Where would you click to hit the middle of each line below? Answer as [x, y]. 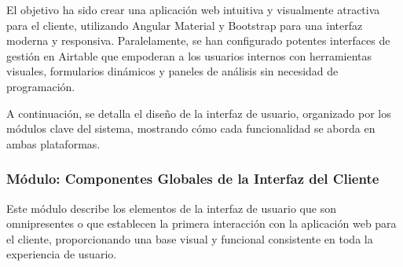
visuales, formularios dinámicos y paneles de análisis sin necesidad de [172, 71]
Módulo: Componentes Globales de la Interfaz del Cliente [193, 179]
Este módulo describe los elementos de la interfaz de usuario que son [171, 208]
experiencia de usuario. [62, 254]
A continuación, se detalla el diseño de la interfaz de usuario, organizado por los [199, 113]
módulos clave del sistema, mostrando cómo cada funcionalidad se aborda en [191, 128]
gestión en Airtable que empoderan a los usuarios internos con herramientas [189, 55]
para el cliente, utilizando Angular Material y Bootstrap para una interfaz [185, 25]
